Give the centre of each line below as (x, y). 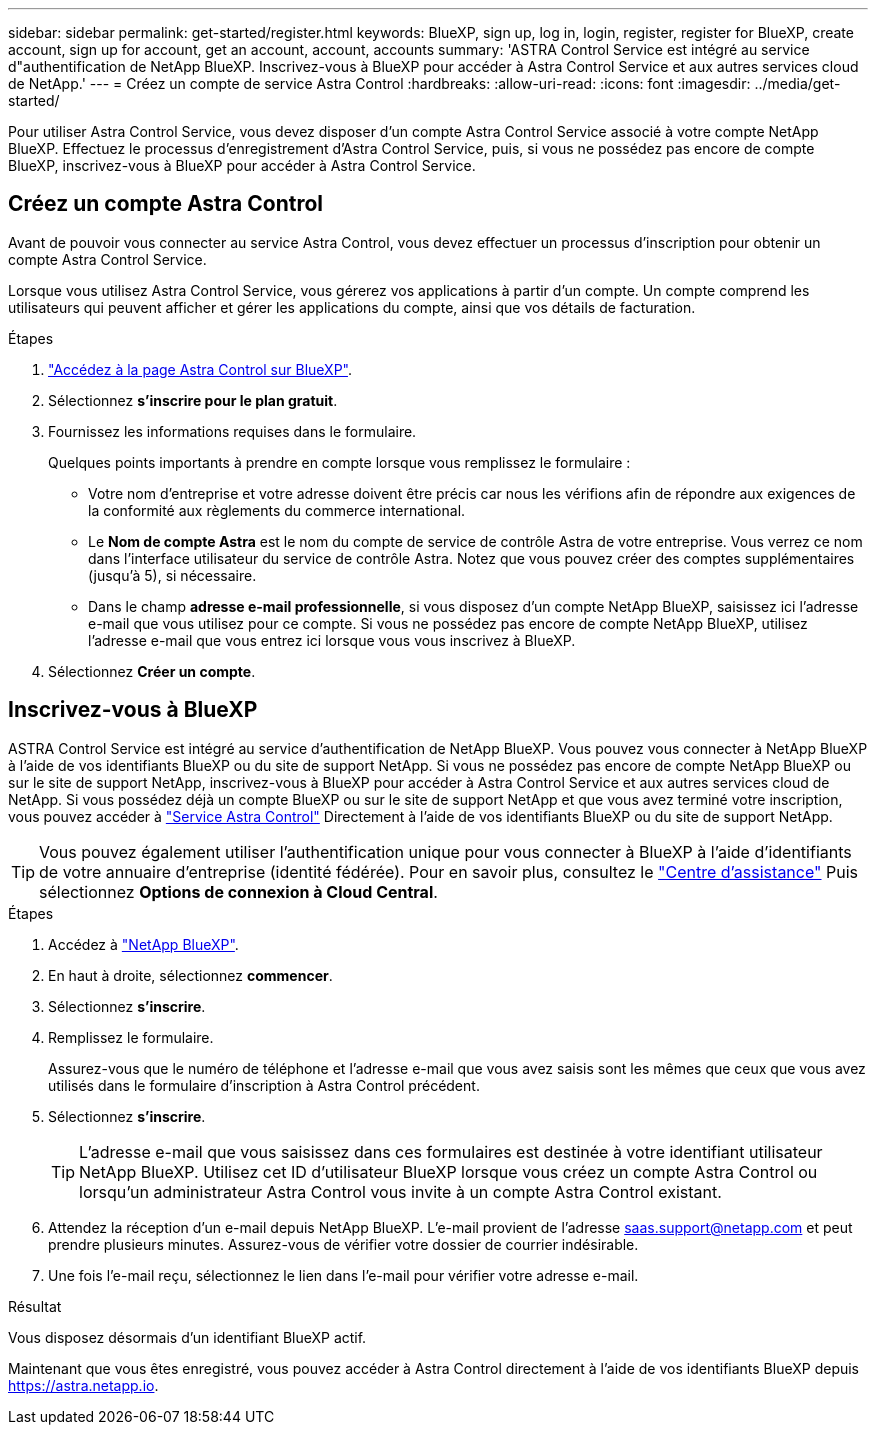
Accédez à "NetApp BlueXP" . (143, 944)
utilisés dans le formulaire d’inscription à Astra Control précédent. (264, 1085)
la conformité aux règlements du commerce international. (277, 510)
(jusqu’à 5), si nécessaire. (172, 575)
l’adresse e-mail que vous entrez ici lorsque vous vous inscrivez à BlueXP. (332, 640)
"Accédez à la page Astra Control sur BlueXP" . (200, 369)
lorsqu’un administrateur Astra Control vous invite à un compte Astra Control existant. (400, 1191)
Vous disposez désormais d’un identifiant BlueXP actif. (187, 1337)
